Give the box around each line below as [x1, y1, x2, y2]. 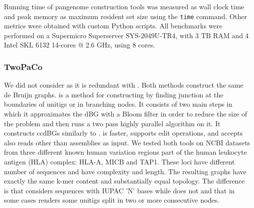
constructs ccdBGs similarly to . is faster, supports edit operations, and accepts [4, 128, 243, 138]
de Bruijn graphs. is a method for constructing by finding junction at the [4, 89, 224, 99]
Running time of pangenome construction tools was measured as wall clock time [4, 1, 244, 11]
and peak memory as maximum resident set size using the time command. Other [4, 11, 247, 21]
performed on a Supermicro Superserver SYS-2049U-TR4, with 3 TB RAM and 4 [4, 30, 249, 40]
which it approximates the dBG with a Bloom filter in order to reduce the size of [4, 109, 247, 119]
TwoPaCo [4, 60, 43, 72]
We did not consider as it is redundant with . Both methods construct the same [4, 80, 244, 90]
